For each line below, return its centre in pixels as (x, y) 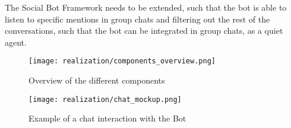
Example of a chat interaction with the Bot (107, 118)
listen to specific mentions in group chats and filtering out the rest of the (137, 19)
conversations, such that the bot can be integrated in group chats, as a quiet (144, 31)
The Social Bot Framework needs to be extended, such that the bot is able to (146, 7)
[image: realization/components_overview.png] (122, 61)
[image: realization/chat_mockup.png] (105, 99)
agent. (16, 42)
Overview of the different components (97, 80)
